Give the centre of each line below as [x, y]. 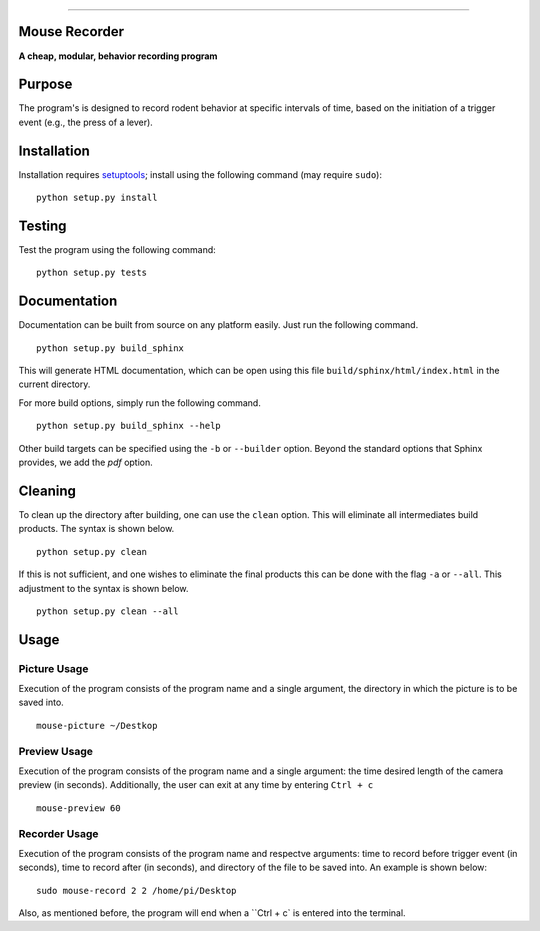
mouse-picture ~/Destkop [97, 725]
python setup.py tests [92, 273]
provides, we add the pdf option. [86, 462]
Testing [42, 225]
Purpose [45, 84]
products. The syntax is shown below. [96, 529]
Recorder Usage [58, 833]
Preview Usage [56, 751]
